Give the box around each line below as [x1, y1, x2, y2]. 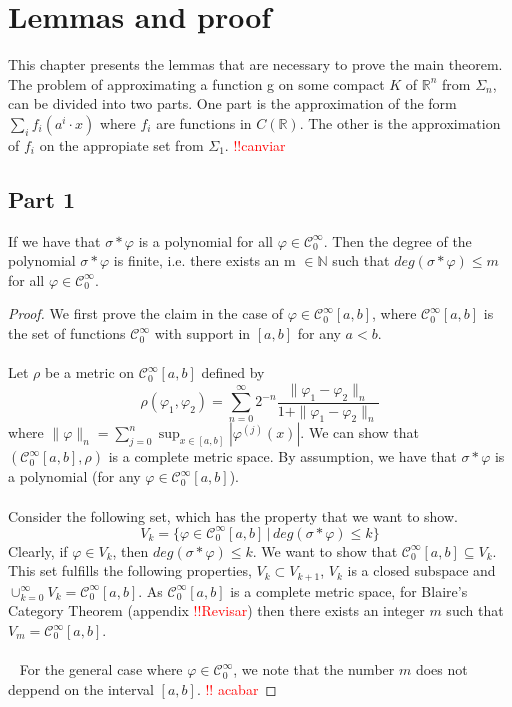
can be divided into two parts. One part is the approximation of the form [8, 93, 457, 114]
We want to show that [261, 540, 398, 561]
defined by [201, 362, 265, 383]
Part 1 [8, 183, 76, 214]
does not [415, 659, 468, 680]
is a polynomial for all [138, 230, 273, 251]
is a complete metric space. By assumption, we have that [108, 446, 457, 467]
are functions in [156, 112, 252, 133]
